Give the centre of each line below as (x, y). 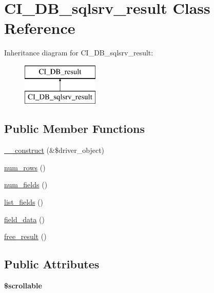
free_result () (25, 236)
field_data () (24, 219)
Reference (40, 28)
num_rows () (25, 167)
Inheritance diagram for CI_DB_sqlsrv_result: (79, 53)
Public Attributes (52, 264)
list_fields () (24, 202)
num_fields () (26, 184)
